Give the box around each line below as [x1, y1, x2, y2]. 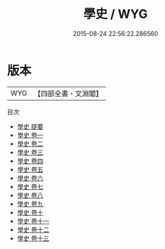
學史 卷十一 [16, 217, 49, 225]
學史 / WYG [83, 6, 148, 22]
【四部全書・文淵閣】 [34, 89, 103, 98]
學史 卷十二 [16, 225, 49, 234]
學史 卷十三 [16, 234, 49, 242]
